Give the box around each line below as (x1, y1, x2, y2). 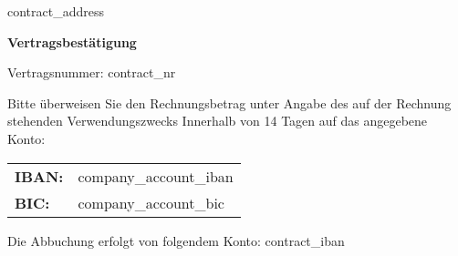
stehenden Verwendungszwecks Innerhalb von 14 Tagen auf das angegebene (7, 111, 428, 130)
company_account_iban (78, 165, 234, 187)
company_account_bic (78, 191, 224, 213)
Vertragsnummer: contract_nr (7, 63, 176, 82)
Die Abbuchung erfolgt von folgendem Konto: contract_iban (7, 230, 345, 250)
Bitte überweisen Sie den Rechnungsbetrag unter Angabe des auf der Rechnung (7, 93, 452, 112)
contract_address (7, 2, 105, 20)
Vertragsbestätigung (7, 32, 137, 51)
